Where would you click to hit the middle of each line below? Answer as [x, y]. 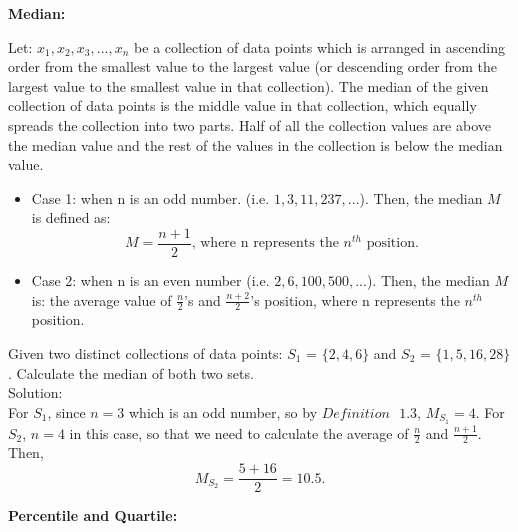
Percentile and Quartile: [93, 515]
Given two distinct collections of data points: [145, 353]
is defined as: [71, 217]
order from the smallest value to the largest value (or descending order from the [253, 66]
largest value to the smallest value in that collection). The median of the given [248, 85]
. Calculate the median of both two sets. [131, 372]
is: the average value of [101, 299]
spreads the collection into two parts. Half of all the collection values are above [249, 124]
